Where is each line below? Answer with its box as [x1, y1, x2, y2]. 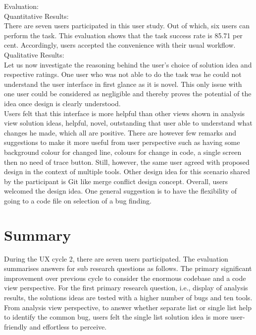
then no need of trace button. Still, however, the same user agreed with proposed [4, 156, 250, 167]
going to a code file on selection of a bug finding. [4, 195, 152, 205]
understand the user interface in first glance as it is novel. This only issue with [4, 78, 242, 89]
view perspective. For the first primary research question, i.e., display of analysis [4, 282, 248, 293]
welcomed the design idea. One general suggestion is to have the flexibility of [4, 186, 237, 196]
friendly [4, 321, 27, 332]
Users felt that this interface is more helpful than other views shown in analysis [4, 108, 245, 118]
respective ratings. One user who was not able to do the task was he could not [4, 69, 242, 79]
